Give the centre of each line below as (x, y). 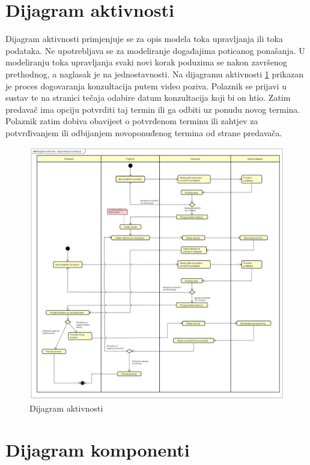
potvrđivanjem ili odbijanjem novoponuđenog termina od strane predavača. (144, 132)
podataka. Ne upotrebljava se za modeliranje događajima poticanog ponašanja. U (155, 50)
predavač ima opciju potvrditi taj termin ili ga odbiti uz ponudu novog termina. (153, 109)
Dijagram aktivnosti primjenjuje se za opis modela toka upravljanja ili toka (144, 39)
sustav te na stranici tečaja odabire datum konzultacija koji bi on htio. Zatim (148, 97)
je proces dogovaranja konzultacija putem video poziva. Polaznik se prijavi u (146, 85)
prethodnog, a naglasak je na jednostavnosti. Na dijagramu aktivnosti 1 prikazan (154, 73)
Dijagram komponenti (98, 449)
